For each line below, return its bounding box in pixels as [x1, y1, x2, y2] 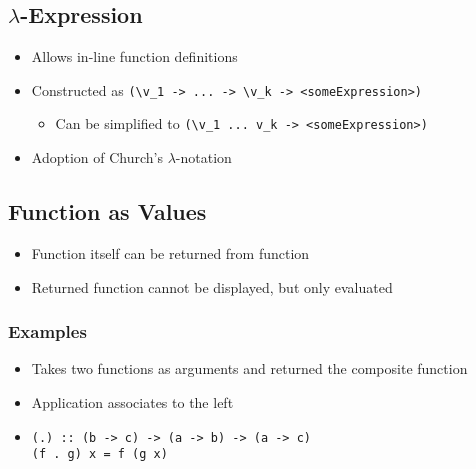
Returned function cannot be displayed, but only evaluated [31, 276, 393, 297]
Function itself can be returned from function [31, 242, 310, 263]
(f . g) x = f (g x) [31, 447, 168, 462]
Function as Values [8, 196, 207, 227]
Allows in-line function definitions [31, 46, 238, 67]
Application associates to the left [31, 391, 234, 412]
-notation [175, 147, 232, 168]
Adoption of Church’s [31, 147, 163, 168]
